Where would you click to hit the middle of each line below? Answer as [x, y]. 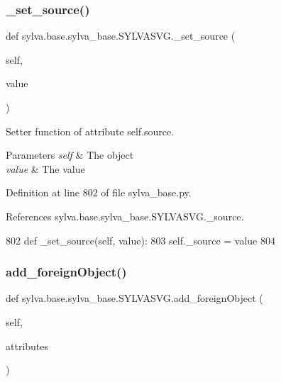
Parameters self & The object [70, 155]
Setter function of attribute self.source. [90, 131]
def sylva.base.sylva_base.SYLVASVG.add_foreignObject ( [134, 298]
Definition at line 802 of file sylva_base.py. [99, 192]
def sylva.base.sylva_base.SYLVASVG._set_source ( [121, 36]
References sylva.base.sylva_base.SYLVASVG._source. [125, 216]
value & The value [45, 168]
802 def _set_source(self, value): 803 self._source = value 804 [140, 240]
